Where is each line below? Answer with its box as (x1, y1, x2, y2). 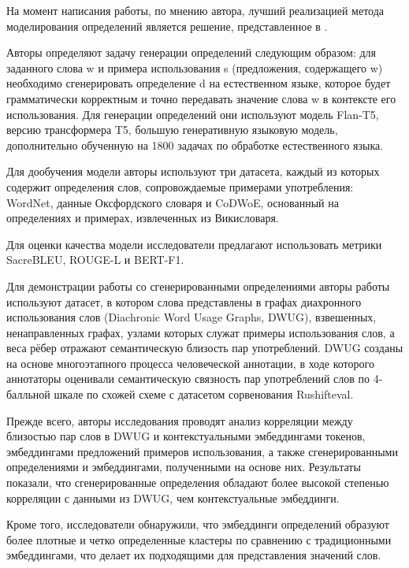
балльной (6, 386, 50, 403)
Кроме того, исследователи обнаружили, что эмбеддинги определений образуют (6, 516, 389, 533)
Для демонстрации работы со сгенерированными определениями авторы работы (6, 277, 390, 294)
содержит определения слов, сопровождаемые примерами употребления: (6, 178, 354, 195)
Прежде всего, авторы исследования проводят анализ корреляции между (6, 412, 353, 429)
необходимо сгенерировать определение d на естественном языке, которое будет (6, 75, 391, 91)
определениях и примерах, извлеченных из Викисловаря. (6, 210, 279, 226)
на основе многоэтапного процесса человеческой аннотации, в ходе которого (6, 355, 374, 371)
